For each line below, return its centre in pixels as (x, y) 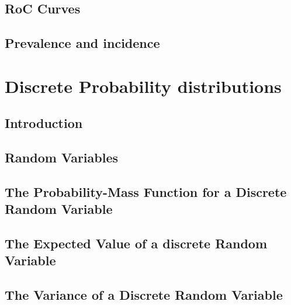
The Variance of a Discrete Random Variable (144, 295)
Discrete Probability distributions (143, 86)
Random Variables (62, 157)
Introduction (44, 123)
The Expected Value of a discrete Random (136, 243)
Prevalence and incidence (82, 43)
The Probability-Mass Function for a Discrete (146, 191)
